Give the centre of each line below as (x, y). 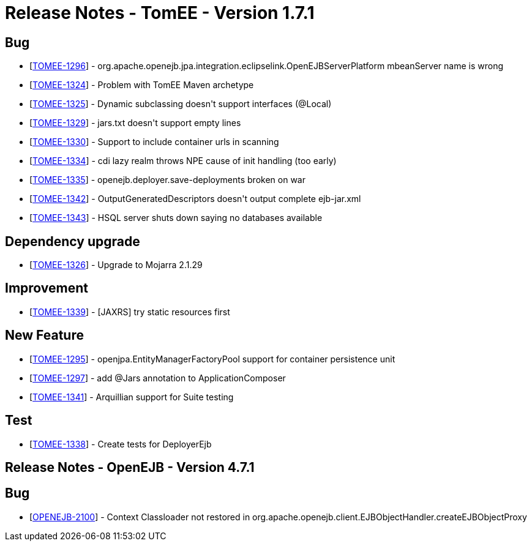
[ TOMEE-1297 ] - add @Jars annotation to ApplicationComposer (158, 378)
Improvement (47, 288)
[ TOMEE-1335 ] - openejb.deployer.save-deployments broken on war (167, 180)
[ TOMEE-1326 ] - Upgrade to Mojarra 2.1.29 (116, 265)
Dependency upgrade (73, 241)
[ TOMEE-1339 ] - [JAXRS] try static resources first (130, 312)
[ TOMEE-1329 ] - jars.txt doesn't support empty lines (135, 123)
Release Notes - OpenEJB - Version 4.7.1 (130, 467)
